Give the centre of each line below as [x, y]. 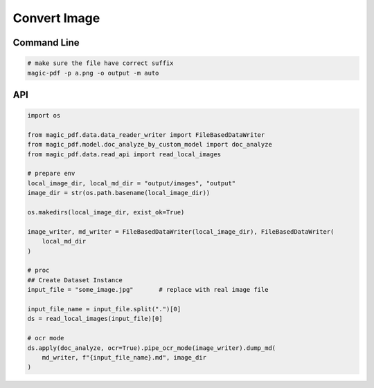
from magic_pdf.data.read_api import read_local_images [124, 154]
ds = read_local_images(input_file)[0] [95, 319]
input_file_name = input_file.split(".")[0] [104, 309]
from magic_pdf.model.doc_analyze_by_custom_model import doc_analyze [150, 145]
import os [44, 116]
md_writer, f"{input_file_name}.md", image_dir [124, 357]
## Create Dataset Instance [75, 280]
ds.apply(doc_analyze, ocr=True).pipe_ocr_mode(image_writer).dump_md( [152, 348]
